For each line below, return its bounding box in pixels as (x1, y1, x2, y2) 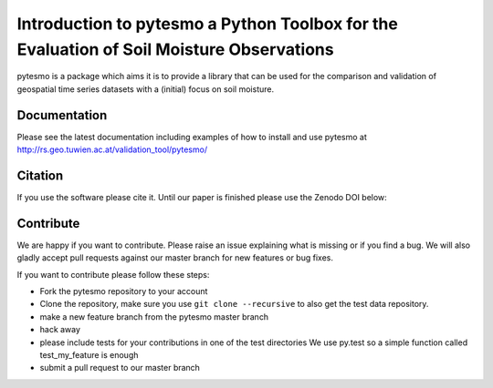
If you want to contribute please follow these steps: (16, 269, 210, 280)
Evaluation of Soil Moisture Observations (16, 39, 334, 59)
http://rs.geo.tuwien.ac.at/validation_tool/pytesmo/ (16, 144, 208, 155)
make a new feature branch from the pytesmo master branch (39, 311, 269, 322)
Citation (16, 168, 64, 183)
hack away (39, 324, 81, 335)
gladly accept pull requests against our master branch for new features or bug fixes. (16, 252, 333, 263)
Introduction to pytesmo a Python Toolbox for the (16, 14, 399, 34)
